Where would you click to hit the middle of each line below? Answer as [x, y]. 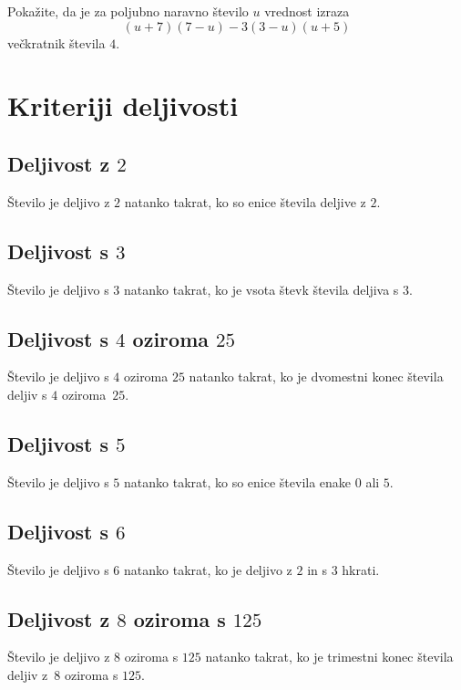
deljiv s [27, 394]
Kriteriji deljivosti [123, 105]
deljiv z [28, 674]
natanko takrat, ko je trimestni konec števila [329, 657]
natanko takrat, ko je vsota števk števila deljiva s [261, 289]
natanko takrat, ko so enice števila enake [238, 481]
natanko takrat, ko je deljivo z [208, 569]
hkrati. [361, 569]
